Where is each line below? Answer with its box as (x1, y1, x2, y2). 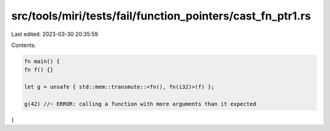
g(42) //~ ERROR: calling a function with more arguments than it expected (24, 101, 257, 107)
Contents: (11, 41, 36, 49)
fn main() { (24, 58, 61, 65)
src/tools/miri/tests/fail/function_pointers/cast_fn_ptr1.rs (11, 9, 311, 23)
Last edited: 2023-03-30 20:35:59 (11, 30, 98, 38)
